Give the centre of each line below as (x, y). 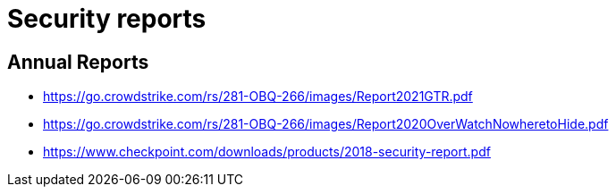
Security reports (107, 19)
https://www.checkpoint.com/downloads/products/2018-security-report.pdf (267, 152)
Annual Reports (78, 62)
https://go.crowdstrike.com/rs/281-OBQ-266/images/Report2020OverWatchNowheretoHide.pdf (326, 124)
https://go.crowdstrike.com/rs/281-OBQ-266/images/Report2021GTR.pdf (258, 97)
